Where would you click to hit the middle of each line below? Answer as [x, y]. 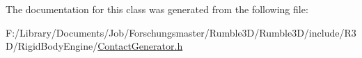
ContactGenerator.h [140, 46]
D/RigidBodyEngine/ [52, 46]
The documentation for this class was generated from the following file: [157, 9]
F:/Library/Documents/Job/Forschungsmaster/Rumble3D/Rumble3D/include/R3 [181, 32]
